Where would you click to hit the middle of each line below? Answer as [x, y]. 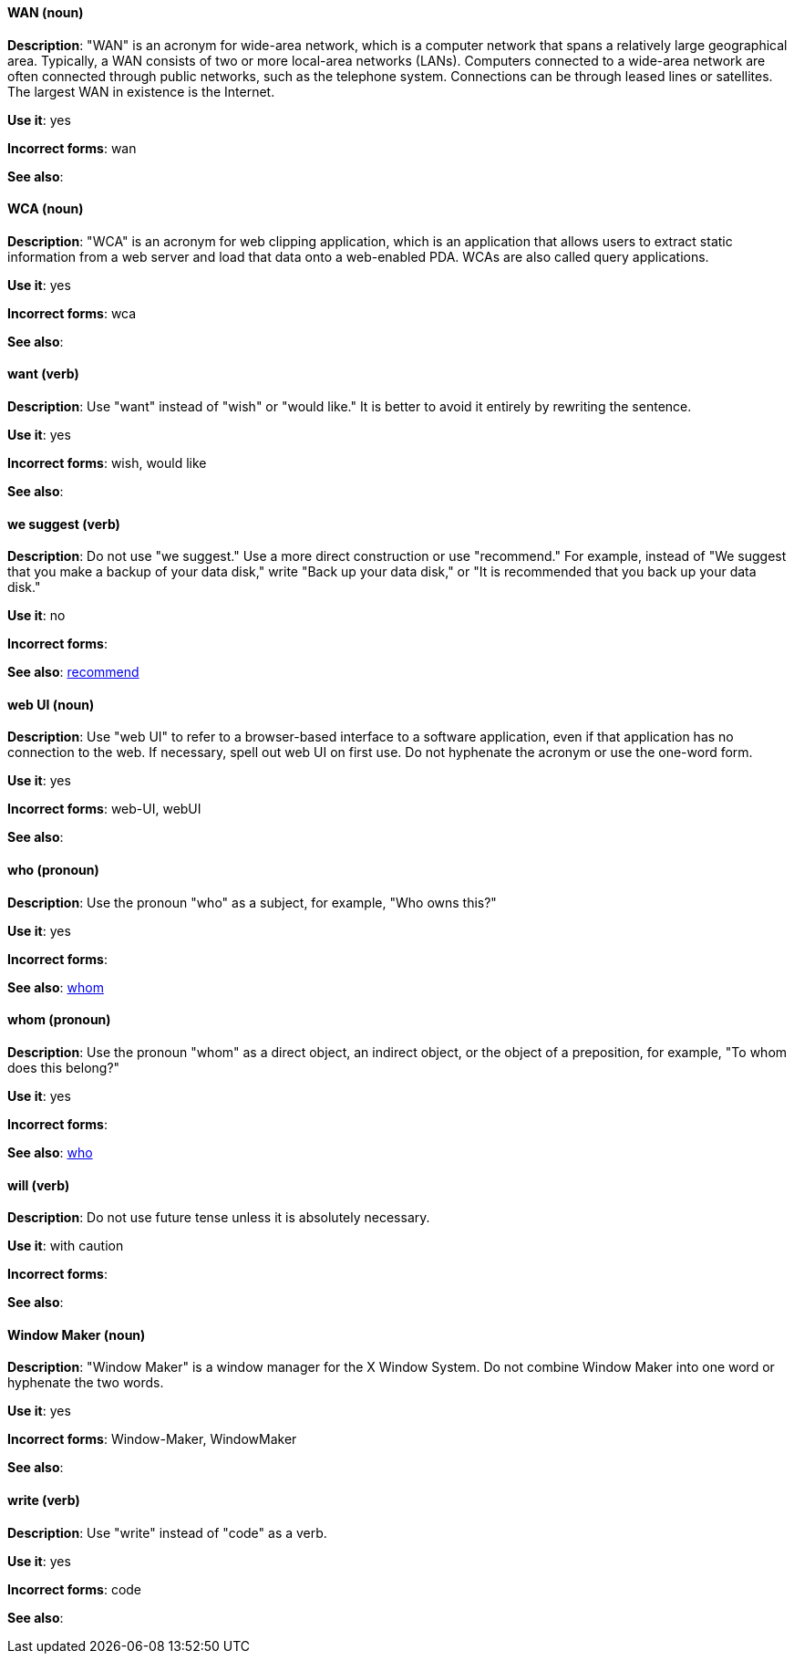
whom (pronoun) [59, 1020]
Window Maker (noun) [77, 1334]
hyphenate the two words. [86, 1383]
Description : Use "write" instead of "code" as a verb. [167, 1532]
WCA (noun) [46, 209]
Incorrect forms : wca [72, 313]
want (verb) [43, 374]
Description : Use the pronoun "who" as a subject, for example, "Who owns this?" [252, 902]
